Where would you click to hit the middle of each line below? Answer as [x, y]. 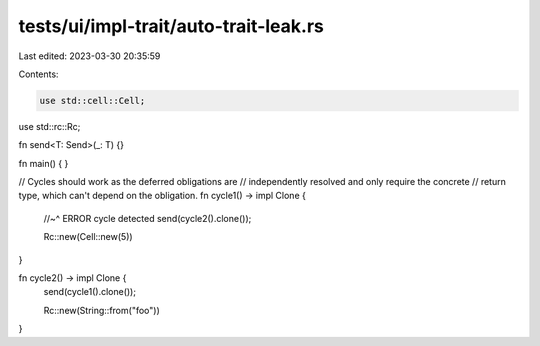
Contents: [38, 74]
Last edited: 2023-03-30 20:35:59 [89, 56]
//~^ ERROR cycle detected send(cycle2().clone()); [147, 218]
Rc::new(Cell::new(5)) [88, 237]
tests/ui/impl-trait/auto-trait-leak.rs [171, 26]
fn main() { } [43, 163]
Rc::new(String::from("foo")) [101, 310]
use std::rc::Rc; [49, 126]
